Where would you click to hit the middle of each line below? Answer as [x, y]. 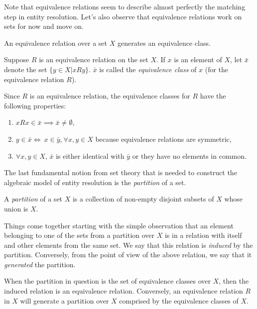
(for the [217, 69]
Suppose [17, 59]
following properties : [35, 105]
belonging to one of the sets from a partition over [79, 235]
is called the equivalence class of [148, 69]
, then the [234, 281]
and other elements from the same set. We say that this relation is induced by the [128, 245]
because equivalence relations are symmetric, [163, 139]
